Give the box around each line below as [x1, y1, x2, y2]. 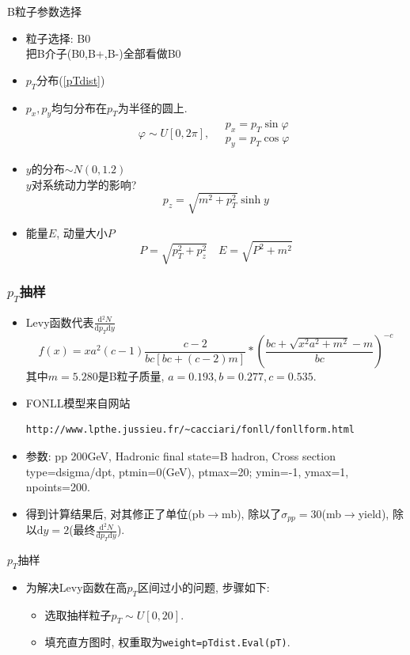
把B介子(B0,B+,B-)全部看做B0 [25, 45, 181, 62]
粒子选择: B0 [25, 29, 91, 46]
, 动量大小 [56, 224, 108, 240]
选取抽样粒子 [44, 606, 112, 623]
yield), [358, 505, 389, 521]
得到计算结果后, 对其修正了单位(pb [25, 505, 205, 521]
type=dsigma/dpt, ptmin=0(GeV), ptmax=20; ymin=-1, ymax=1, [25, 463, 349, 479]
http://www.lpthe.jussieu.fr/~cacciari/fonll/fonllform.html [25, 424, 355, 436]
